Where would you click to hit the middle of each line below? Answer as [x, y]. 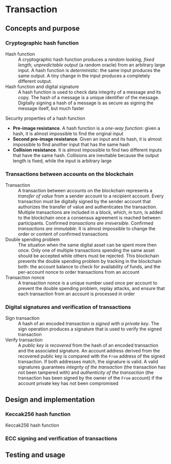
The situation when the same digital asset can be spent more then [88, 245]
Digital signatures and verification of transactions [68, 307]
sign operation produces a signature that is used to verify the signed [90, 329]
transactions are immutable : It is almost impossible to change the [87, 229]
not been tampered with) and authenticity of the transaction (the [86, 372]
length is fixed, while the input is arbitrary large [62, 161]
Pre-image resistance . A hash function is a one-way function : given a [87, 128]
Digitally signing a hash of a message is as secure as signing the [86, 103]
